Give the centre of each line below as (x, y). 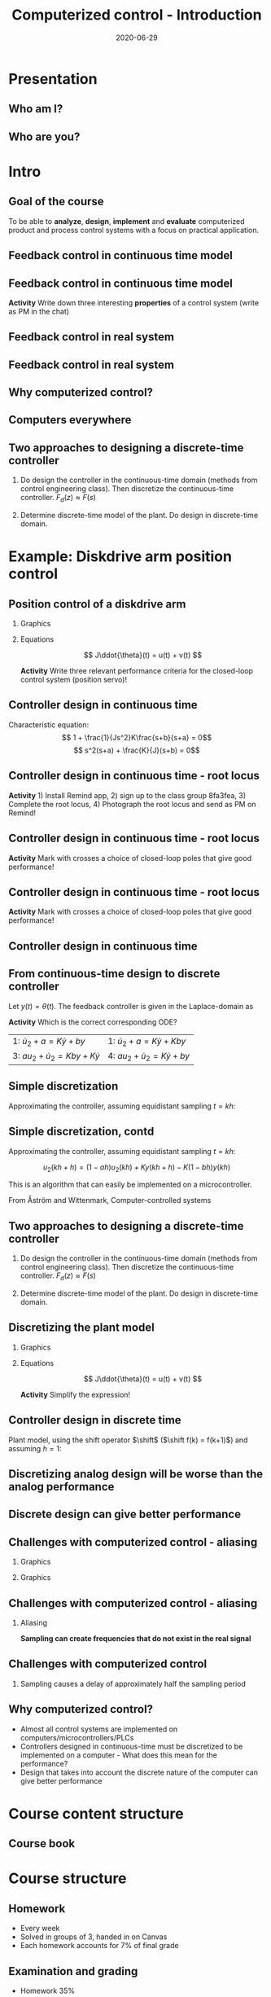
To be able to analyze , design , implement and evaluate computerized (127, 221)
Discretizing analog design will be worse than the (135, 1474)
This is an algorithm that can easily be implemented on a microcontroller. (130, 1185)
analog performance (61, 1487)
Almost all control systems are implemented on (99, 1729)
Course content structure (96, 1813)
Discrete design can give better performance (125, 1514)
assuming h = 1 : (35, 1448)
